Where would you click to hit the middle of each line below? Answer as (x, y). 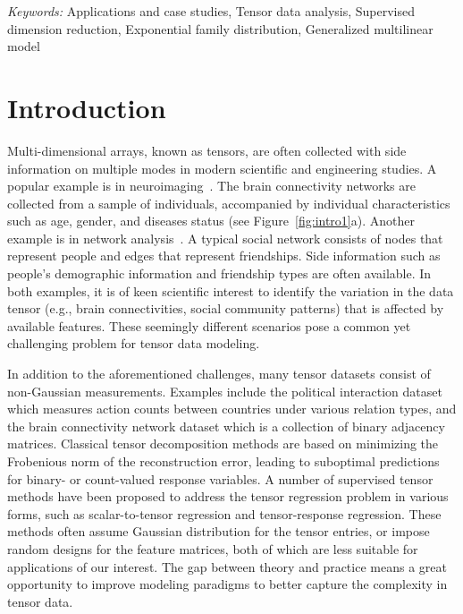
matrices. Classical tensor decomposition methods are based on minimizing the (223, 443)
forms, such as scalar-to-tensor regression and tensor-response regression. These (224, 513)
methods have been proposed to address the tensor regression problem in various (228, 496)
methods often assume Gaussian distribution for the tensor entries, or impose (219, 531)
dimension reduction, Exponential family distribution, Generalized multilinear (220, 28)
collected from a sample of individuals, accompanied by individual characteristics (229, 203)
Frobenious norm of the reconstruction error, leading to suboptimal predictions (223, 461)
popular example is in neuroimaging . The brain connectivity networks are (211, 186)
